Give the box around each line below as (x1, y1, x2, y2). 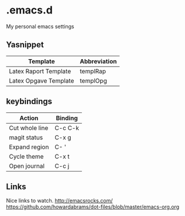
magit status (9, 133, 43, 141)
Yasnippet (6, 40, 44, 50)
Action (19, 114, 39, 122)
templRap (80, 67, 107, 75)
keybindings (6, 97, 53, 107)
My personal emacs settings (6, 23, 74, 30)
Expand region (9, 143, 49, 151)
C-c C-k (54, 124, 79, 132)
